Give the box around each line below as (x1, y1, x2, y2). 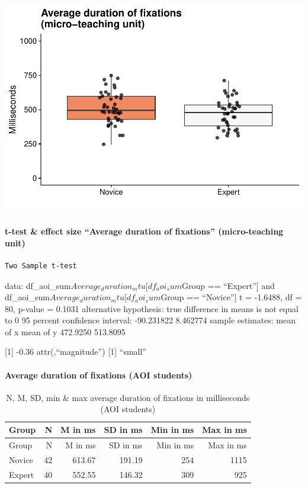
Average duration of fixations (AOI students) (5, 368, 192, 381)
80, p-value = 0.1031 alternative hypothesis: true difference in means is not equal (5, 302, 299, 314)
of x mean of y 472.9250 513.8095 (5, 325, 126, 338)
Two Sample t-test (5, 261, 77, 270)
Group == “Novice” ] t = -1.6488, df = (161, 291, 302, 303)
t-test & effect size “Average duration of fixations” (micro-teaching (5, 225, 284, 237)
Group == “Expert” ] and (182, 279, 275, 291)
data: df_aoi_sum (5, 279, 71, 291)
